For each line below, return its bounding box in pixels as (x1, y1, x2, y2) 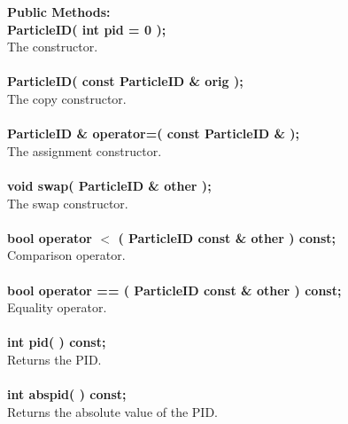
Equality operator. (7, 298, 107, 317)
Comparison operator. (7, 246, 126, 264)
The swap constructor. (7, 193, 128, 212)
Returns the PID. (7, 349, 102, 368)
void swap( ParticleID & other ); (7, 176, 212, 194)
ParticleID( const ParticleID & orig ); (7, 72, 244, 90)
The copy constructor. (7, 89, 127, 107)
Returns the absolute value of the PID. (7, 402, 218, 420)
